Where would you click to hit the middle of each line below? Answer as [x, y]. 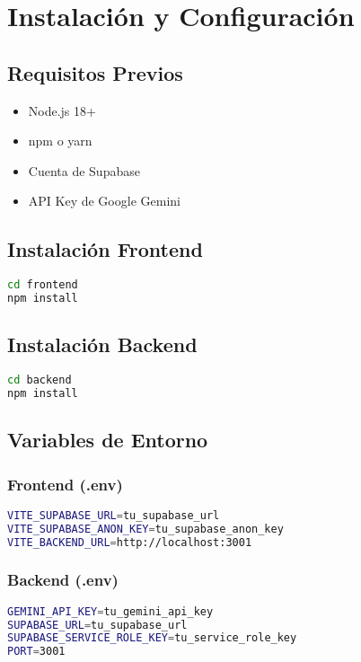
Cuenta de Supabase [84, 170]
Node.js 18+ [62, 110]
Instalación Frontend [105, 249]
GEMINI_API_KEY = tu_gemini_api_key [110, 611]
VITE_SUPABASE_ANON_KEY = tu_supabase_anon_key [145, 529]
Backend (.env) [63, 580]
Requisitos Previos [95, 72]
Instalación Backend [102, 344]
